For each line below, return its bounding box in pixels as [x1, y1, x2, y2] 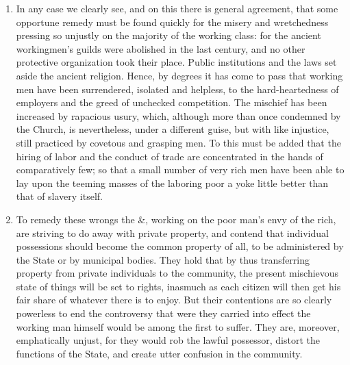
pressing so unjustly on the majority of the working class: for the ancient [16, 28, 321, 42]
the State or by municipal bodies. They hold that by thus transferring [16, 252, 310, 266]
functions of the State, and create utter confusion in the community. [16, 346, 303, 360]
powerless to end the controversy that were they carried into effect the [16, 306, 311, 320]
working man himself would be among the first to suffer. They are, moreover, [16, 319, 340, 333]
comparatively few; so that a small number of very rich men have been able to [16, 162, 345, 177]
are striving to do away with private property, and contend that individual [16, 225, 329, 240]
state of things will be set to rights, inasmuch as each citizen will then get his [16, 279, 341, 293]
